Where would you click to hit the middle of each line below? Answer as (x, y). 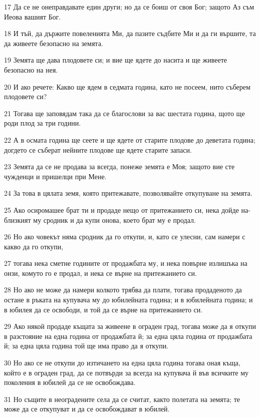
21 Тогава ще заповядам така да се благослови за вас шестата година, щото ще (124, 113)
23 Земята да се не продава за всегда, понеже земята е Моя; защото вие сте (119, 166)
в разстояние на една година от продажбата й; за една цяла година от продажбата (128, 336)
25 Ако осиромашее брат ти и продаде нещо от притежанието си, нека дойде (121, 210)
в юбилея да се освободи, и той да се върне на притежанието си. (103, 309)
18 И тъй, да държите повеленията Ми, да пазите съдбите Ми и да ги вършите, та (130, 33)
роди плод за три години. (43, 123)
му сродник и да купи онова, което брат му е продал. (114, 220)
